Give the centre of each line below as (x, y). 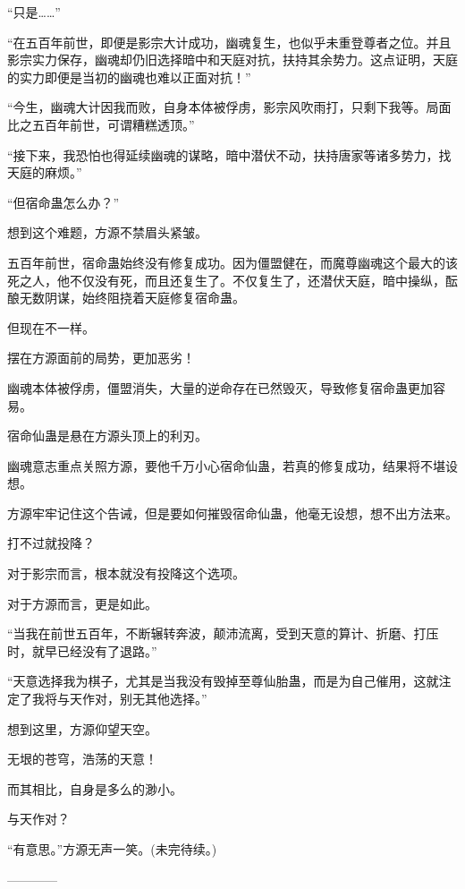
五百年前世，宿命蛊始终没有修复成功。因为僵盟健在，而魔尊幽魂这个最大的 (226, 262)
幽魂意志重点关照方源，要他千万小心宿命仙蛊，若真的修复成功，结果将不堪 (226, 465)
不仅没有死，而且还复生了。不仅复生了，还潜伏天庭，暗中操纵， (257, 280)
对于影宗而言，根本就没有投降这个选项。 (126, 573)
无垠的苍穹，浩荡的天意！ (82, 759)
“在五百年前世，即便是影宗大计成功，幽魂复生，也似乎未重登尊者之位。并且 (229, 42)
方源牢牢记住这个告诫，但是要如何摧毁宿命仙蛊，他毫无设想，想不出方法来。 (232, 513)
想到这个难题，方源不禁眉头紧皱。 (107, 232)
